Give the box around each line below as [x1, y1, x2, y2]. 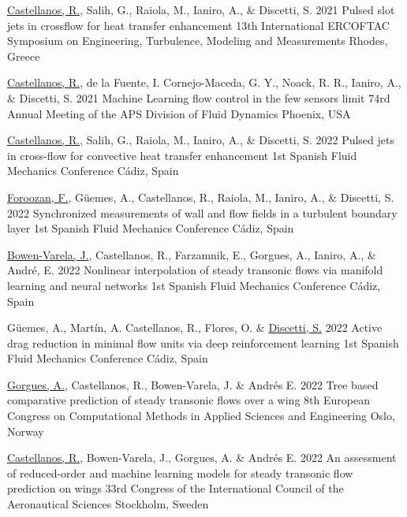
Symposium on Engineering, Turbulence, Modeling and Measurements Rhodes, [7, 32, 388, 49]
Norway [7, 422, 44, 439]
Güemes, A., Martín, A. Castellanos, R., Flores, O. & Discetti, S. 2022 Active [7, 319, 383, 336]
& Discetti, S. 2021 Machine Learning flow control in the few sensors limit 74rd [7, 89, 390, 106]
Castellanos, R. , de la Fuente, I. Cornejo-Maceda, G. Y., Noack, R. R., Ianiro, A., [7, 74, 401, 91]
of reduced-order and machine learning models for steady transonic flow [7, 464, 353, 481]
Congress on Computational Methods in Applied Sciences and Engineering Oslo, [7, 407, 395, 424]
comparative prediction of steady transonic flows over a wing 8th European [7, 392, 370, 408]
